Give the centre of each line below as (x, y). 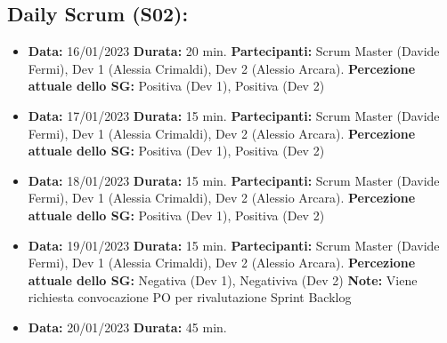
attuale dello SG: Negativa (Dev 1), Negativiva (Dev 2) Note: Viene (223, 279)
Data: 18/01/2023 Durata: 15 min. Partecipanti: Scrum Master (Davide (234, 180)
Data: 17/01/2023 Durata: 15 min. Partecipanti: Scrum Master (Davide (234, 115)
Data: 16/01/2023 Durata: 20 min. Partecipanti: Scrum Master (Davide (234, 51)
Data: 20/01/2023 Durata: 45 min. (127, 327)
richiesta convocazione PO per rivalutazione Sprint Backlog (190, 297)
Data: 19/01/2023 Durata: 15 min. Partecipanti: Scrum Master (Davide (234, 245)
